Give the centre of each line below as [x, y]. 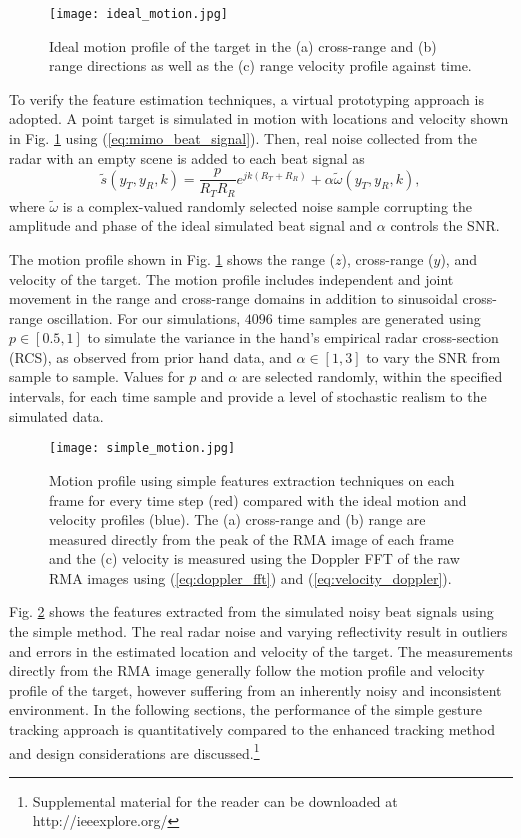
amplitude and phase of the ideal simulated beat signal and [191, 225]
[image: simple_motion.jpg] [142, 448]
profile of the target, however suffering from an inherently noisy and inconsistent [255, 689]
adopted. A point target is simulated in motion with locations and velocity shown [259, 118]
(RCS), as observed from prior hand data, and [150, 356]
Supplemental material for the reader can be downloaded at [215, 800]
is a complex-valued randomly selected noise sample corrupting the [267, 205]
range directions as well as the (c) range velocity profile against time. [260, 65]
